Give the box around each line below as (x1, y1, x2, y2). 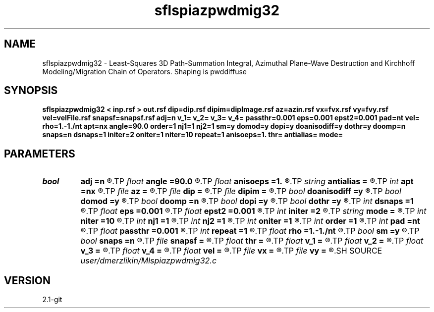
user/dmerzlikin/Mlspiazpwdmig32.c (80, 256, 217, 266)
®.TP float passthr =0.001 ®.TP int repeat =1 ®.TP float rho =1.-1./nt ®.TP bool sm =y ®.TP (80, 226, 420, 236)
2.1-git (42, 295, 62, 304)
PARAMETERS (4, 147, 75, 160)
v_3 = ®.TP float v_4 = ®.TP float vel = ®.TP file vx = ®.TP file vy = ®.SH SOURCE (80, 246, 382, 256)
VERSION (4, 274, 51, 287)
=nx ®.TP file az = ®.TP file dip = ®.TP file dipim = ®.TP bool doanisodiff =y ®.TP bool (80, 186, 401, 197)
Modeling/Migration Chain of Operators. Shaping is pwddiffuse (42, 67, 247, 76)
